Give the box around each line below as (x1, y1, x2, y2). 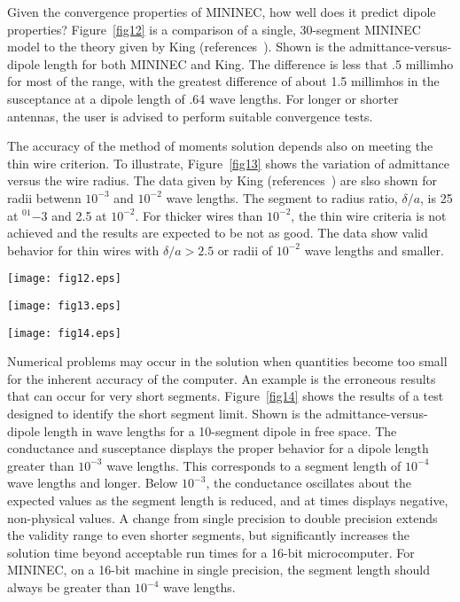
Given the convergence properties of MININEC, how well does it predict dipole (7, 3, 436, 20)
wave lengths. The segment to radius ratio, (166, 188, 398, 207)
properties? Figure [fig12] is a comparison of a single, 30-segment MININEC (7, 20, 421, 38)
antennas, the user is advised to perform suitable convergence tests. (7, 106, 373, 125)
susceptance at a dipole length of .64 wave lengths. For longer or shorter (7, 89, 399, 107)
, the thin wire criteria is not (291, 206, 447, 224)
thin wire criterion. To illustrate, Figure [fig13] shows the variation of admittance (7, 153, 449, 172)
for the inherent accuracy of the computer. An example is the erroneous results (7, 369, 436, 387)
